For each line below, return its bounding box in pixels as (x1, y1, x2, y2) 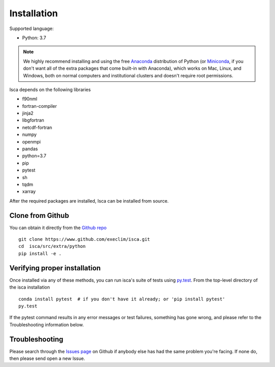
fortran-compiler (22, 103, 57, 109)
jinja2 (22, 110, 34, 117)
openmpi (22, 138, 41, 145)
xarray (22, 188, 36, 194)
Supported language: (9, 25, 54, 32)
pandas (22, 146, 38, 152)
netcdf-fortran (22, 124, 52, 130)
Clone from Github (9, 211, 69, 220)
